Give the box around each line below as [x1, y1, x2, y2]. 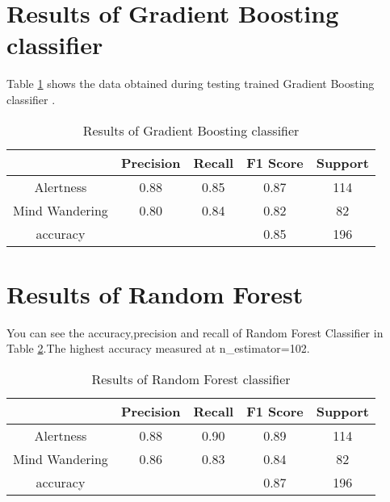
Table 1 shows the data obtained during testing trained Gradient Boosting [6, 75, 375, 92]
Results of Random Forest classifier [91, 369, 291, 388]
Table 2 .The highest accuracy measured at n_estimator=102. [6, 340, 310, 357]
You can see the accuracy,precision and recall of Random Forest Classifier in [6, 324, 384, 341]
